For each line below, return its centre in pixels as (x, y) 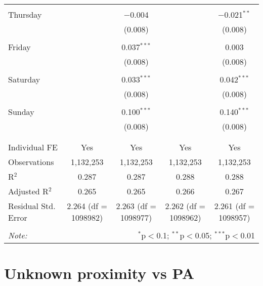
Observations (31, 162)
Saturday (24, 79)
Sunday (21, 112)
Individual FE (33, 147)
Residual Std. (32, 206)
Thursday (25, 14)
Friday (19, 47)
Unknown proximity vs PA (99, 273)
